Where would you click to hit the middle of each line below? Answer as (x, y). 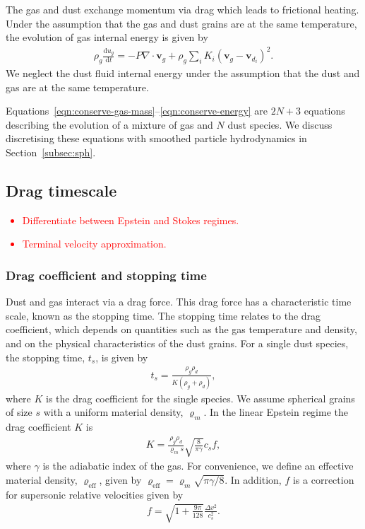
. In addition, (253, 479)
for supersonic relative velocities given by (95, 494)
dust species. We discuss (280, 124)
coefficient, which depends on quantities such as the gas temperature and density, (181, 329)
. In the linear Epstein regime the (276, 412)
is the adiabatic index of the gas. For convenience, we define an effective (198, 466)
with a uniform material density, (113, 412)
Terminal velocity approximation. (94, 244)
